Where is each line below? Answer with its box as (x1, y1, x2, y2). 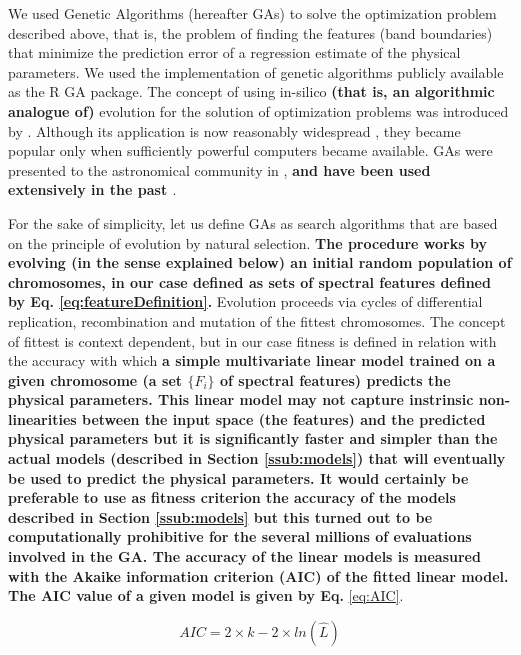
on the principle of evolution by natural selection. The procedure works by (8, 232, 487, 253)
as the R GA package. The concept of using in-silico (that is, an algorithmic (8, 81, 495, 102)
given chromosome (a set (8, 369, 183, 390)
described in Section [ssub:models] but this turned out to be (8, 506, 433, 527)
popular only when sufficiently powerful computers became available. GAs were (8, 140, 493, 161)
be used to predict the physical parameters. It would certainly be (8, 467, 469, 488)
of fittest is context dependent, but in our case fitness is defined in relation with (8, 330, 497, 351)
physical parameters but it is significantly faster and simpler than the (8, 428, 498, 449)
